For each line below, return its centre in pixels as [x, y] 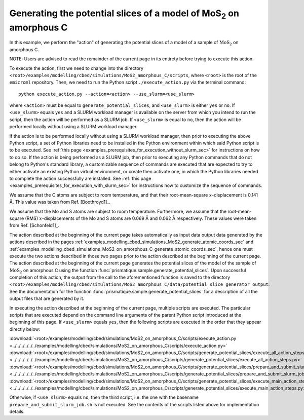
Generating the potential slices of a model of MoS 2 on [124, 14]
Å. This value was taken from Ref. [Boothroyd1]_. [60, 202]
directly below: [25, 329]
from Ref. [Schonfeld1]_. [34, 225]
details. [17, 412]
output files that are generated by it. [47, 298]
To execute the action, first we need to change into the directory [77, 68]
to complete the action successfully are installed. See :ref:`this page [80, 178]
